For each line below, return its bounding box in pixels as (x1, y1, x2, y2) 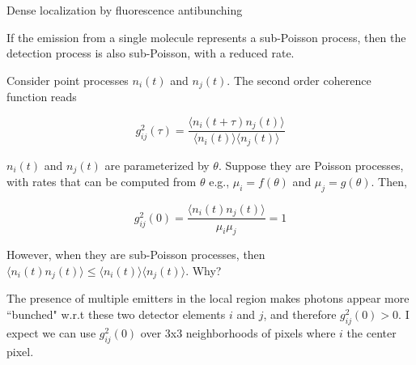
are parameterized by (104, 156, 210, 173)
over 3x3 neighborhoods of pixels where (140, 324, 336, 341)
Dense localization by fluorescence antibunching (6, 2, 243, 18)
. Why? (185, 261, 222, 278)
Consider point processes (6, 71, 129, 88)
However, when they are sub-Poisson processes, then (6, 246, 265, 263)
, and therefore (263, 305, 337, 322)
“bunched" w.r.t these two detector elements (6, 305, 226, 322)
